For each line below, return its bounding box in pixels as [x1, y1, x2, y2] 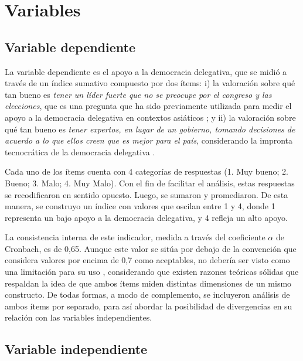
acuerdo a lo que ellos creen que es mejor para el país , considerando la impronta [5, 134, 293, 147]
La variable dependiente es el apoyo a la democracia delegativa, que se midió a [5, 65, 287, 77]
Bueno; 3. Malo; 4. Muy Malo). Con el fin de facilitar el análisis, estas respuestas [5, 176, 295, 189]
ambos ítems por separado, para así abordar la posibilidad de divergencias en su [5, 299, 292, 312]
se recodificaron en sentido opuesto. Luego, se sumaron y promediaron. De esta [5, 188, 288, 200]
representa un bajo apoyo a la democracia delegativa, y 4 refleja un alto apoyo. [5, 211, 288, 223]
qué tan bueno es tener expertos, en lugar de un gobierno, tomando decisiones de [5, 122, 295, 135]
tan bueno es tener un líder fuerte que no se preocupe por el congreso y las [5, 88, 272, 100]
